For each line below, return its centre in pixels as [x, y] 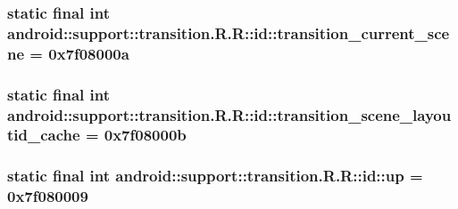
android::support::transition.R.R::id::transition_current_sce [229, 32]
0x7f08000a [89, 53]
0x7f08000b [145, 135]
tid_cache [44, 135]
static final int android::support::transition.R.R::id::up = [215, 176]
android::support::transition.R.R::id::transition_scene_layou [229, 114]
